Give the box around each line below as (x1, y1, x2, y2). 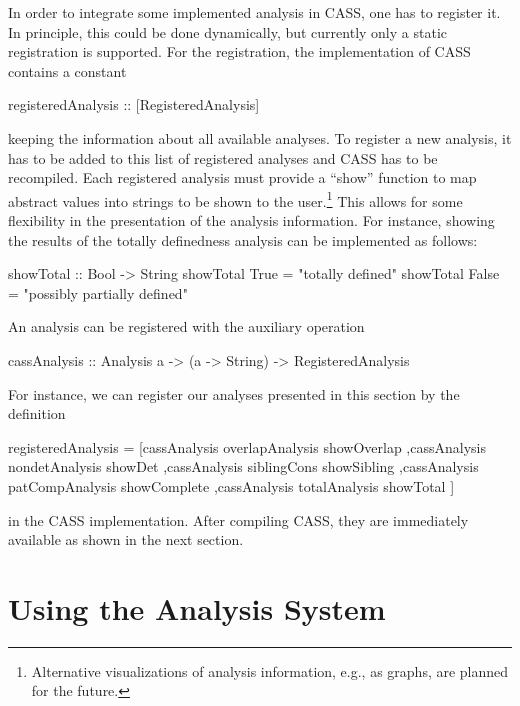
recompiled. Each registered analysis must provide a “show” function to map (8, 167, 477, 188)
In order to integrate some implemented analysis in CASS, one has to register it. (8, 2, 501, 22)
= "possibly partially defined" (8, 282, 188, 303)
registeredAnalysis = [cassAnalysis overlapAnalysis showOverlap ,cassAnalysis (8, 436, 486, 457)
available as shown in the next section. (8, 529, 244, 550)
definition (8, 403, 66, 424)
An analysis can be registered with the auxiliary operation (8, 316, 365, 337)
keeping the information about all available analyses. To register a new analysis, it (8, 127, 512, 148)
